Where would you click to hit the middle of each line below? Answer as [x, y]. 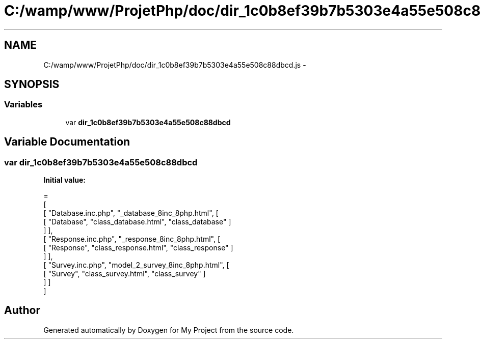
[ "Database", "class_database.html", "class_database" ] [137, 222]
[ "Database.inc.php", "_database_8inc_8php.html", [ [131, 213]
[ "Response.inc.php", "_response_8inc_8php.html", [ [132, 239]
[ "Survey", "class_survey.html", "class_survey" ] [125, 274]
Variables [23, 105]
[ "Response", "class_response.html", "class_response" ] [138, 248]
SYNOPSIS [32, 84]
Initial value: [64, 180]
